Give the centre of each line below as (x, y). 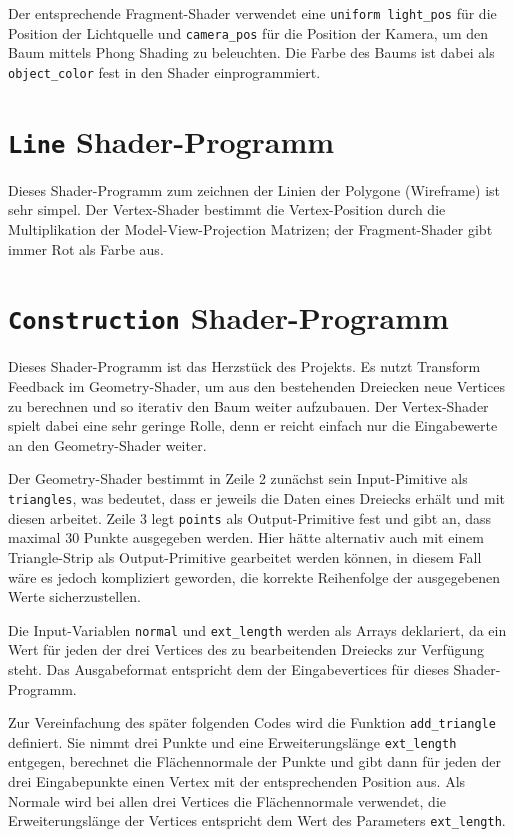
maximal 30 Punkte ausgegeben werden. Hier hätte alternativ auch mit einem (246, 537)
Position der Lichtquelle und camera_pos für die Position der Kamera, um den (248, 32)
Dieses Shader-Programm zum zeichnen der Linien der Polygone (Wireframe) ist (254, 189)
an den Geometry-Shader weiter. (107, 444)
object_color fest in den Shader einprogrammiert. (164, 71)
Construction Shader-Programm (228, 317)
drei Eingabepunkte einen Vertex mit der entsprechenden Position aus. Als (237, 781)
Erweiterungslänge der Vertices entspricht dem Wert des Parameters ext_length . (257, 820)
